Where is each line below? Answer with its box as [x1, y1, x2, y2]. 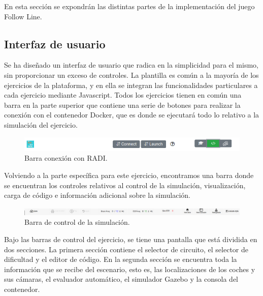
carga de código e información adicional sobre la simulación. [4, 190, 190, 200]
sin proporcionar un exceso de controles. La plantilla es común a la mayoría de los [4, 69, 259, 80]
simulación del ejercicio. [4, 119, 78, 130]
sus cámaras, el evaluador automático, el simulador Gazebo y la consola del [4, 274, 239, 284]
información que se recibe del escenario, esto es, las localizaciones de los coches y [4, 263, 255, 274]
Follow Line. [4, 11, 42, 21]
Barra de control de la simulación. [24, 217, 130, 227]
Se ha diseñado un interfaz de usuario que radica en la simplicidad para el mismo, [4, 60, 258, 70]
